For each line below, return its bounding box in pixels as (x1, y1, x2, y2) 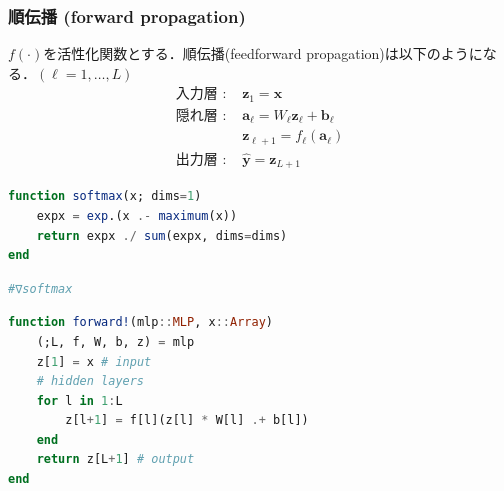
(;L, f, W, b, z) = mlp (36, 334, 195, 349)
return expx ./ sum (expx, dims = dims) (36, 228, 288, 243)
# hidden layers (36, 374, 145, 389)
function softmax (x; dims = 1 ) (8, 189, 202, 204)
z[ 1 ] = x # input (36, 354, 152, 369)
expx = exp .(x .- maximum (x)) (36, 208, 238, 223)
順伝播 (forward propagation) (8, 3, 246, 28)
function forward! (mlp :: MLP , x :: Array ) (8, 315, 273, 330)
